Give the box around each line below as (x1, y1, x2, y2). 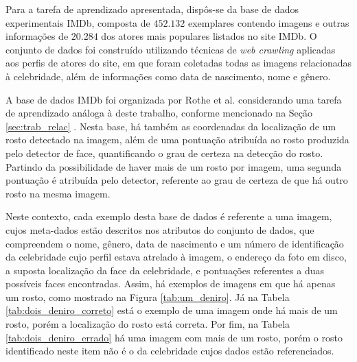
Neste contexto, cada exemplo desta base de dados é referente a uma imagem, (5, 209, 332, 224)
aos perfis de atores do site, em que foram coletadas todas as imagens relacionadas (5, 56, 352, 70)
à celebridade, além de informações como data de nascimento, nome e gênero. (5, 69, 331, 83)
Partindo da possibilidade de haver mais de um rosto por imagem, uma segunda (5, 159, 342, 173)
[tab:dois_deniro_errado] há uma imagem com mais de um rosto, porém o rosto (5, 330, 343, 344)
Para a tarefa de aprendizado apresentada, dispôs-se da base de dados (5, 2, 299, 16)
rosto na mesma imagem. (5, 186, 111, 200)
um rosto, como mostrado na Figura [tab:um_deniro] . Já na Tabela (5, 289, 290, 304)
